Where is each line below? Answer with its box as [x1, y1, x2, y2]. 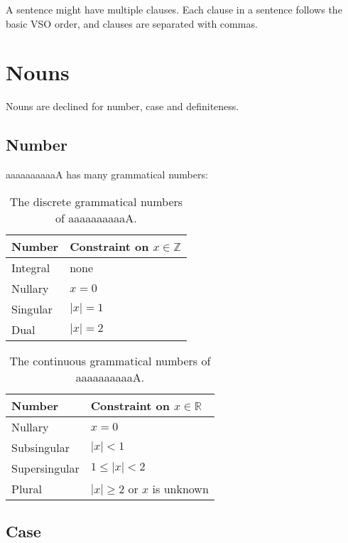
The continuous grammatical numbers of [9, 352, 211, 369]
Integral [11, 259, 50, 276]
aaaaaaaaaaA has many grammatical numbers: [6, 167, 208, 182]
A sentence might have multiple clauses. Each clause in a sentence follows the [6, 2, 342, 16]
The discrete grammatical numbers [9, 193, 183, 210]
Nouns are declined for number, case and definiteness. [6, 99, 239, 114]
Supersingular [11, 459, 80, 476]
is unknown [152, 480, 209, 497]
